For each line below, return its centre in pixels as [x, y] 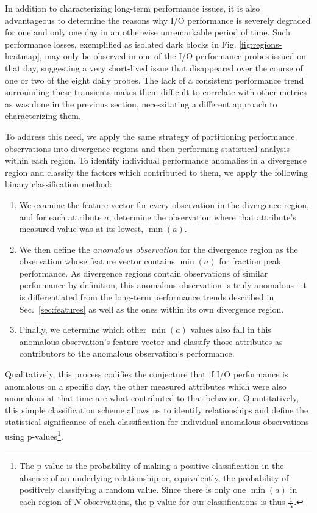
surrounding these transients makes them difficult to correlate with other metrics [156, 92]
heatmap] [22, 56]
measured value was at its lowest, [81, 229]
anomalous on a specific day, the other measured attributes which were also [146, 386]
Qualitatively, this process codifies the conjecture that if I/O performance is [147, 374]
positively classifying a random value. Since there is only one [133, 489]
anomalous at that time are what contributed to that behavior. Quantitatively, [152, 398]
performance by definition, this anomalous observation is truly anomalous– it [163, 285]
